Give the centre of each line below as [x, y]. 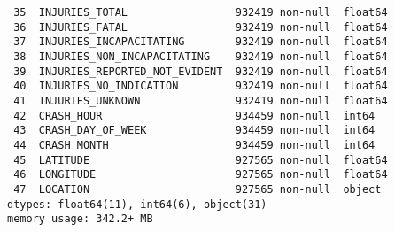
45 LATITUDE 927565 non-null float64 [201, 160]
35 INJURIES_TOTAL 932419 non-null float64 [201, 12]
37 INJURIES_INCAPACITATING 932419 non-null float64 [201, 42]
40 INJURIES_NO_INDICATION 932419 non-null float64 [201, 86]
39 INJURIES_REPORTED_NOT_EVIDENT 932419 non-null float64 [201, 71]
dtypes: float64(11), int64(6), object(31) [137, 204]
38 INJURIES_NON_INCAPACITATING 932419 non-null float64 [201, 56]
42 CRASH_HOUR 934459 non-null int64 [194, 116]
